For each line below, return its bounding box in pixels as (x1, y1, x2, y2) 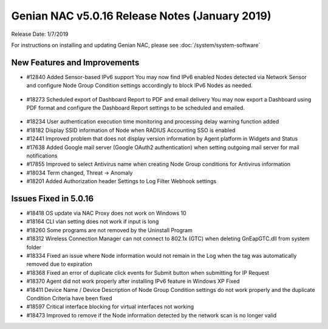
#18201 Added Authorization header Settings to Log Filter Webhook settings (26, 178, 217, 185)
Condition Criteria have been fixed (26, 294, 112, 302)
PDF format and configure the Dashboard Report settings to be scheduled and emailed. (26, 104, 245, 112)
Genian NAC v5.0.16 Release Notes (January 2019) (11, 9, 272, 23)
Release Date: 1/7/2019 (11, 30, 69, 38)
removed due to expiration (26, 260, 92, 268)
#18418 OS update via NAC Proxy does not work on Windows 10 (26, 210, 186, 217)
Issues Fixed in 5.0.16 (11, 193, 94, 204)
